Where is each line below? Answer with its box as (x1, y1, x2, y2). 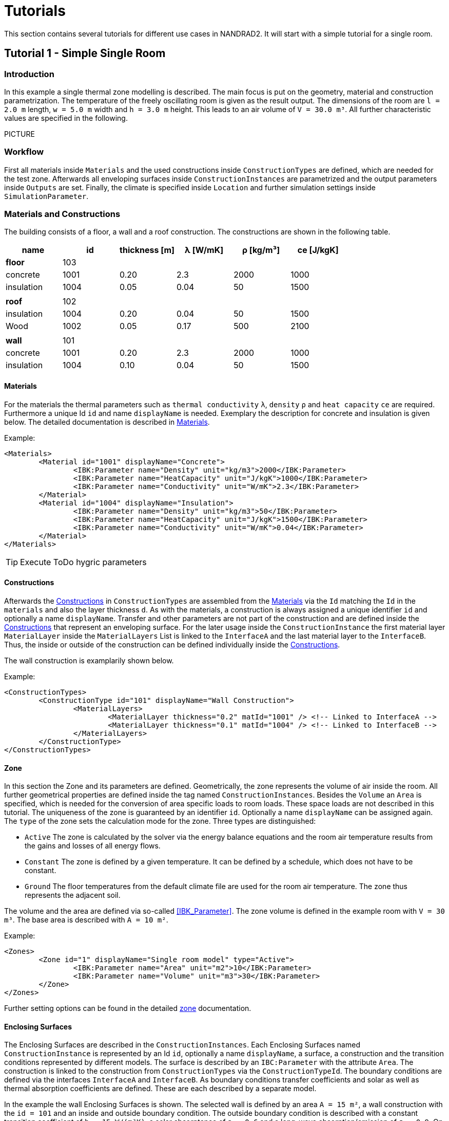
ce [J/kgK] (297, 245, 339, 256)
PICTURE (4, 129, 35, 138)
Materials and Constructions (4, 209, 121, 220)
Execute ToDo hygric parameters (20, 556, 147, 567)
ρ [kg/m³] (242, 245, 280, 256)
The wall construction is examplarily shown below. (4, 656, 174, 665)
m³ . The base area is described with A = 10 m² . (4, 915, 168, 925)
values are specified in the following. (4, 113, 128, 122)
